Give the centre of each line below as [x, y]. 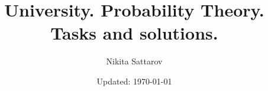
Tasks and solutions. [134, 33]
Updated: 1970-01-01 [134, 81]
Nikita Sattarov [134, 61]
